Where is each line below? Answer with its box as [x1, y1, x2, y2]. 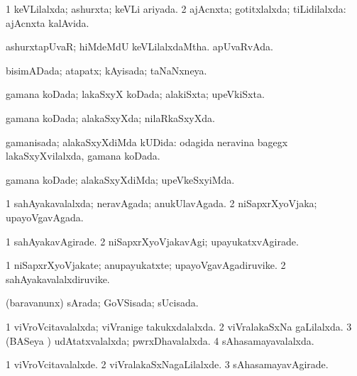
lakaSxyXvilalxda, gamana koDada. [6, 148, 160, 163]
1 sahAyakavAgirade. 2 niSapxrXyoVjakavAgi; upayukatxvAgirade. [6, 233, 299, 248]
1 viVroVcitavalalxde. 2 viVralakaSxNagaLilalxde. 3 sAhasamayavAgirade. [6, 357, 329, 372]
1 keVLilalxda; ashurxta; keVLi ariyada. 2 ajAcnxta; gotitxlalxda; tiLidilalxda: [6, 1, 346, 16]
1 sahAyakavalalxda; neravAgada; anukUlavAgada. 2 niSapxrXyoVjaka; [6, 196, 317, 211]
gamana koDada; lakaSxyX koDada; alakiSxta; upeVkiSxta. [6, 87, 265, 101]
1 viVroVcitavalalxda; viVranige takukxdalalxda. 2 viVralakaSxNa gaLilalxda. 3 [6, 319, 352, 333]
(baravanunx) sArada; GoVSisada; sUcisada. [6, 295, 199, 310]
